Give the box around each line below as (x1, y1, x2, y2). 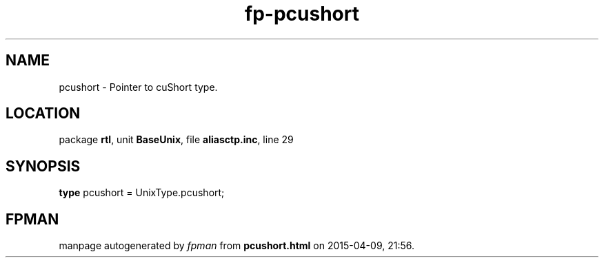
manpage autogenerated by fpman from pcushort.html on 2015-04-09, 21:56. (59, 240, 414, 252)
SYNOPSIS (6, 157, 81, 175)
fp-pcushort (245, 2, 359, 25)
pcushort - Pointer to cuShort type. (59, 81, 218, 93)
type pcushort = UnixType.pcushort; (59, 187, 225, 199)
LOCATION (6, 105, 81, 123)
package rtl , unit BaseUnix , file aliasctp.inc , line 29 (59, 134, 294, 146)
